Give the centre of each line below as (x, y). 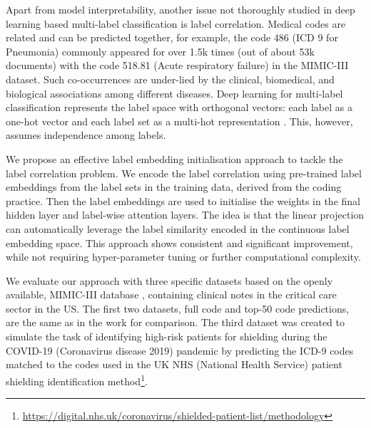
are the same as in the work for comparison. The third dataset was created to (176, 322)
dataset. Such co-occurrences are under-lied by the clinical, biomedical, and (170, 79)
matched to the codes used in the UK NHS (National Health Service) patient (174, 364)
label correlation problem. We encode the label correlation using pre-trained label (184, 173)
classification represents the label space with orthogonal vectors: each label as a (179, 107)
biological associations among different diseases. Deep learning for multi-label (174, 93)
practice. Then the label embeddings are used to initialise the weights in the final (183, 200)
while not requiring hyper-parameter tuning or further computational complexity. (183, 257)
